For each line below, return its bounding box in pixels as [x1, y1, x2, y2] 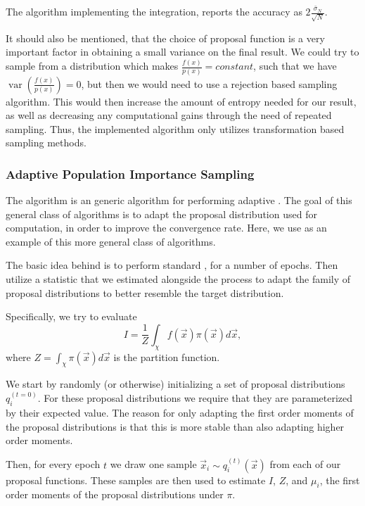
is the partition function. [113, 349, 220, 364]
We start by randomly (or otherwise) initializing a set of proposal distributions [6, 377, 345, 391]
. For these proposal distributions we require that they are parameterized [37, 391, 353, 405]
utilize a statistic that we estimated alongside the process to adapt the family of [6, 272, 351, 286]
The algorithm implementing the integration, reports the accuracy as [6, 4, 302, 18]
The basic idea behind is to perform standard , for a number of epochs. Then [6, 258, 338, 272]
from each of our [269, 457, 341, 472]
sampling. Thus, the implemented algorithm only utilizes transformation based [6, 121, 345, 136]
